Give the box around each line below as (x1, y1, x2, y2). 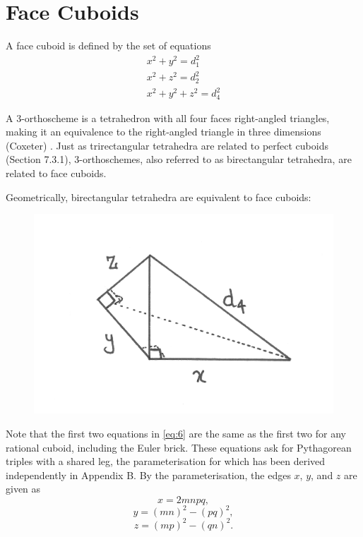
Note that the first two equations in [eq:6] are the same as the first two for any (6, 426, 346, 440)
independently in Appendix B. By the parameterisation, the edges (6, 467, 291, 482)
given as (6, 481, 41, 496)
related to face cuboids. (6, 166, 107, 181)
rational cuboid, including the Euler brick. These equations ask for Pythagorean (6, 440, 352, 454)
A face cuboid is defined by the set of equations (6, 38, 211, 53)
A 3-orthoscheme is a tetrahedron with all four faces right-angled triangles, (6, 110, 330, 125)
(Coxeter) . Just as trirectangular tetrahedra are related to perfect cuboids (6, 138, 328, 152)
